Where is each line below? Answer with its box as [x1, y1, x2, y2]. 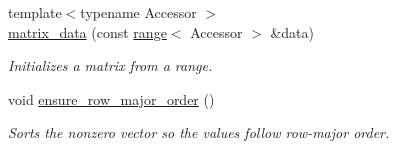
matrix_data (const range [8, 21, 167, 42]
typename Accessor [80, 2, 197, 22]
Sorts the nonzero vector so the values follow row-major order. [8, 122, 390, 143]
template [8, 2, 62, 22]
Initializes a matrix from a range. [8, 55, 213, 76]
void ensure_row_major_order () [8, 88, 215, 109]
